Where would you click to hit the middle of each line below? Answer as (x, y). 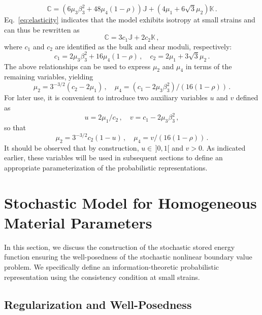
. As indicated (224, 147)
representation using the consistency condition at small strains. (102, 277)
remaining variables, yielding (49, 77)
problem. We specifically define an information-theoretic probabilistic (112, 267)
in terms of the (209, 66)
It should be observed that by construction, (72, 147)
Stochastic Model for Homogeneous (130, 202)
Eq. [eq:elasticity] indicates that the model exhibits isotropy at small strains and (130, 19)
